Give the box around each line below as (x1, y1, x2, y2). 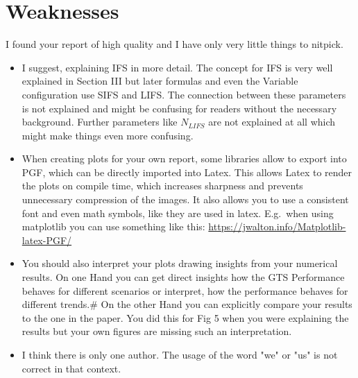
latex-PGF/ (22, 232, 72, 247)
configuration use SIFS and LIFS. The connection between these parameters (22, 87, 346, 101)
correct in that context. (22, 361, 121, 375)
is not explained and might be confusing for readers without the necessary (22, 101, 337, 115)
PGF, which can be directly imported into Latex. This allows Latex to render (22, 164, 352, 179)
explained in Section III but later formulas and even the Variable (22, 74, 298, 88)
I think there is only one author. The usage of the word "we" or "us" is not (22, 347, 338, 361)
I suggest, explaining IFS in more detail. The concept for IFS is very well (22, 60, 333, 74)
